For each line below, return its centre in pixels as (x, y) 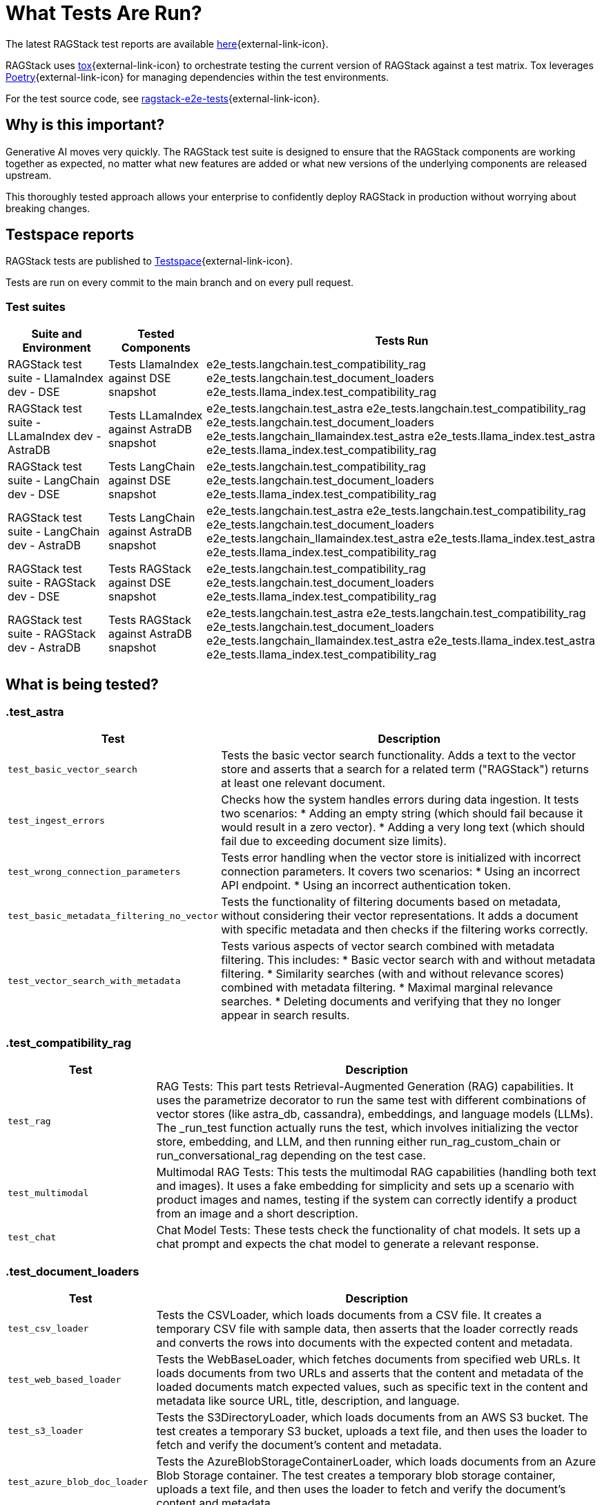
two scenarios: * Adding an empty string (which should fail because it (402, 814)
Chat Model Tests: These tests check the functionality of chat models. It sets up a (368, 1230)
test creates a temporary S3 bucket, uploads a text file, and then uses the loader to (372, 1431)
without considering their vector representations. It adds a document (400, 916)
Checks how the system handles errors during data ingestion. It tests (400, 800)
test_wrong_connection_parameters (94, 871)
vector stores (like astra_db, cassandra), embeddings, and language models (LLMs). (375, 1114)
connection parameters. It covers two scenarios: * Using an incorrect (401, 872)
